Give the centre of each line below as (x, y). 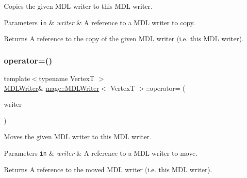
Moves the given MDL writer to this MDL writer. (78, 137)
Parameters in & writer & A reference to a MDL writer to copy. (99, 22)
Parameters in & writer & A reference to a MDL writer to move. (101, 153)
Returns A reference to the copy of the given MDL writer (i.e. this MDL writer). (124, 39)
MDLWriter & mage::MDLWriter (52, 88)
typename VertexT (67, 78)
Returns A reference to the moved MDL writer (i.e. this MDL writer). (108, 169)
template (17, 78)
